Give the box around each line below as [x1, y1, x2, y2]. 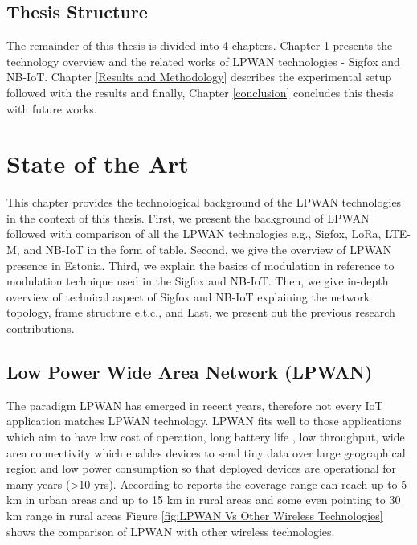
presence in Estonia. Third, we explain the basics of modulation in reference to [6, 256, 395, 273]
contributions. [6, 320, 75, 337]
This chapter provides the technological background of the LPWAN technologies [6, 194, 402, 211]
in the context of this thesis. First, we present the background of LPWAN [6, 209, 370, 226]
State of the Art [6, 147, 189, 180]
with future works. [6, 100, 97, 117]
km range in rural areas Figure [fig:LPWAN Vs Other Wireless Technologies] [6, 507, 383, 523]
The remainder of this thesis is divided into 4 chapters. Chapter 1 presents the [6, 37, 393, 54]
